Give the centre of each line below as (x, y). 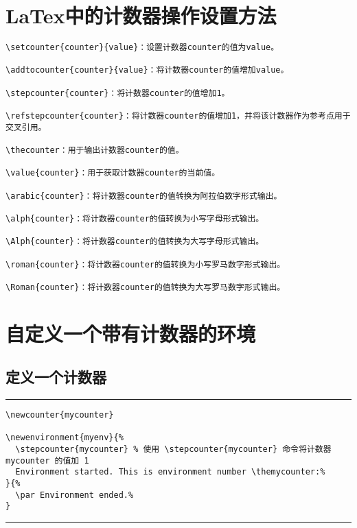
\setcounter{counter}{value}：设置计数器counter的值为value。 (142, 48)
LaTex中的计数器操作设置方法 (141, 15)
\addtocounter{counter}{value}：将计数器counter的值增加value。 (147, 70)
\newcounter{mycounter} (60, 415)
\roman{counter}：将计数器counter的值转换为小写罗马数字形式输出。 (146, 264)
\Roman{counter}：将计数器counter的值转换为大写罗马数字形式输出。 (146, 287)
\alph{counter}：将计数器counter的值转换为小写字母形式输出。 (135, 218)
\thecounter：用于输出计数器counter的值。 (95, 151)
